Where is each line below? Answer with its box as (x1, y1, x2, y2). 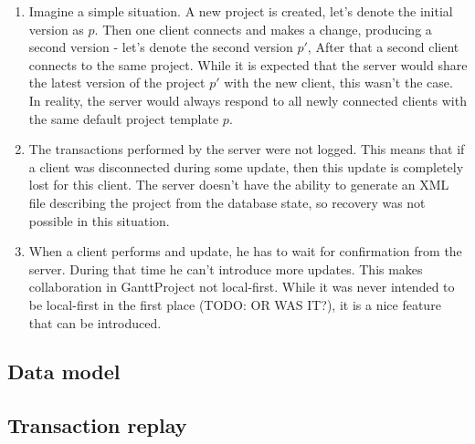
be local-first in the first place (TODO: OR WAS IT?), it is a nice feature (28, 294, 441, 314)
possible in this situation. (28, 211, 170, 230)
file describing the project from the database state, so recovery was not (28, 192, 426, 212)
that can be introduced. (28, 313, 162, 332)
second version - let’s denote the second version (28, 37, 293, 57)
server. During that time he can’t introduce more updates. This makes (28, 259, 423, 278)
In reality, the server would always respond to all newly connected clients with (28, 90, 467, 109)
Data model (7, 357, 121, 386)
